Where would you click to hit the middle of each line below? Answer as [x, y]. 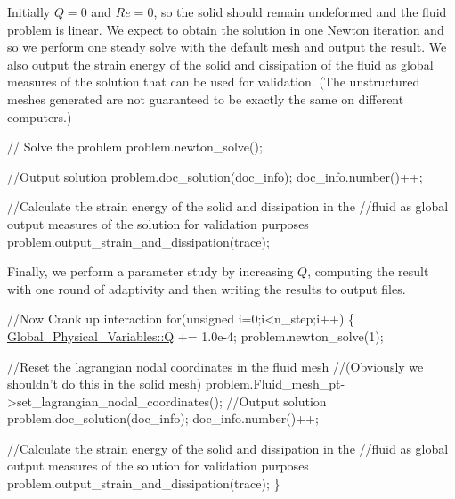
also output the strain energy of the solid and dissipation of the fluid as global [220, 64]
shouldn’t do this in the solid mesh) [105, 384]
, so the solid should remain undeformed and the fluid [300, 12]
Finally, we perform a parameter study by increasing [150, 271]
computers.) [40, 116]
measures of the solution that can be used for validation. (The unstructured [214, 82]
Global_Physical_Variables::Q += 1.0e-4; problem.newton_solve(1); [195, 335]
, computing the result [368, 271]
